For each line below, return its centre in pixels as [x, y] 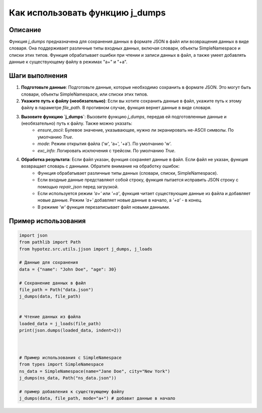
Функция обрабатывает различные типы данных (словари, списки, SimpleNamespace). [128, 173]
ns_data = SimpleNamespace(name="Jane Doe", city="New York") [95, 371]
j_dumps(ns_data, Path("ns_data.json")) [68, 378]
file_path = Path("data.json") [57, 289]
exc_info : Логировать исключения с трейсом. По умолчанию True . [106, 150]
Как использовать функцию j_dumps [87, 13]
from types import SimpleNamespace [61, 364]
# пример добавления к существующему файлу [72, 391]
